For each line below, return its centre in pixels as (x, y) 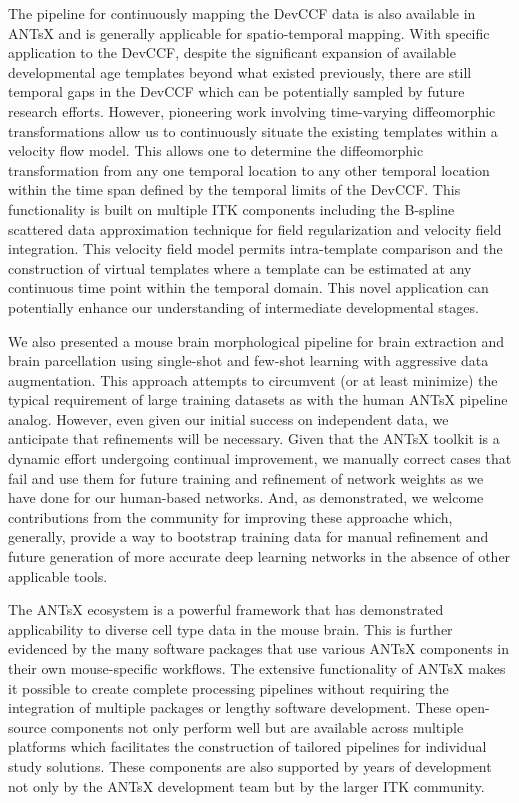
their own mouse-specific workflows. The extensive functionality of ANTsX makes (257, 668)
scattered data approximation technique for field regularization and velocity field (255, 228)
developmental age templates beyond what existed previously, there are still (240, 71)
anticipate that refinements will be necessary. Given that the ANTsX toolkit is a (254, 438)
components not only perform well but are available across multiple (257, 726)
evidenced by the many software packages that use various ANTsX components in (258, 648)
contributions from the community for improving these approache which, (230, 516)
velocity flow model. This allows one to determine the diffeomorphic (216, 150)
